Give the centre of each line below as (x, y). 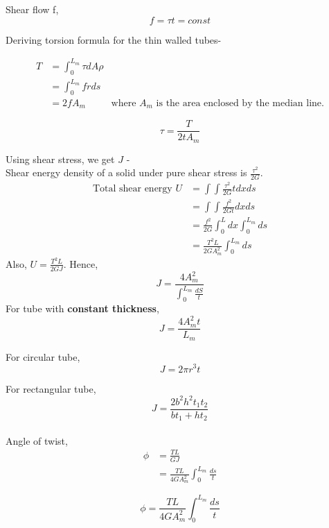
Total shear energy (132, 189)
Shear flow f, (32, 9)
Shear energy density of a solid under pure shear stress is (126, 172)
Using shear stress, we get (60, 159)
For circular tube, (43, 356)
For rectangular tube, (51, 388)
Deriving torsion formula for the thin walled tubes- (114, 39)
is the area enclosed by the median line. (240, 103)
